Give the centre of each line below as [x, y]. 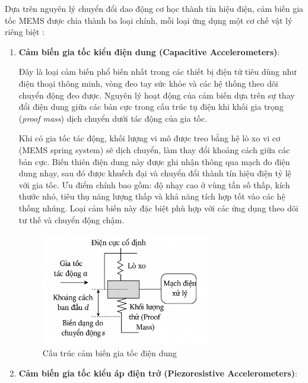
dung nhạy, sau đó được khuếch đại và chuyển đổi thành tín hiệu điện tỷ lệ [155, 173]
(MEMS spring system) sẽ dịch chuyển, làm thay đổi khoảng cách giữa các [154, 149]
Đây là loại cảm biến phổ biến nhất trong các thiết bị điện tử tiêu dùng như [158, 72]
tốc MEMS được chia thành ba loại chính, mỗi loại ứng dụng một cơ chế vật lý [149, 20]
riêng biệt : [25, 32]
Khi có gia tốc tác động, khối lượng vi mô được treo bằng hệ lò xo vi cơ [150, 138]
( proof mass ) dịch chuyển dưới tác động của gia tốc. [113, 118]
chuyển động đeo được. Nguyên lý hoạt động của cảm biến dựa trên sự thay [157, 95]
